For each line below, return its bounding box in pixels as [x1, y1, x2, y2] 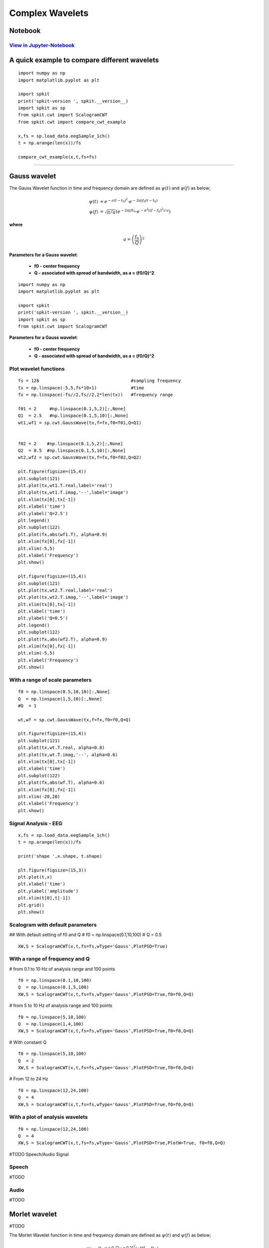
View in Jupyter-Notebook [9, 41, 75, 48]
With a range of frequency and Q [9, 955, 90, 962]
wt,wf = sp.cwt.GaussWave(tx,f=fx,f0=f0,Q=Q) [18, 717, 132, 722]
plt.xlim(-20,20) [18, 794, 60, 799]
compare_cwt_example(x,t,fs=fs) [18, 154, 97, 160]
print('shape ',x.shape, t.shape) [18, 853, 102, 859]
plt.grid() [18, 902, 45, 908]
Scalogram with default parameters [9, 921, 97, 928]
